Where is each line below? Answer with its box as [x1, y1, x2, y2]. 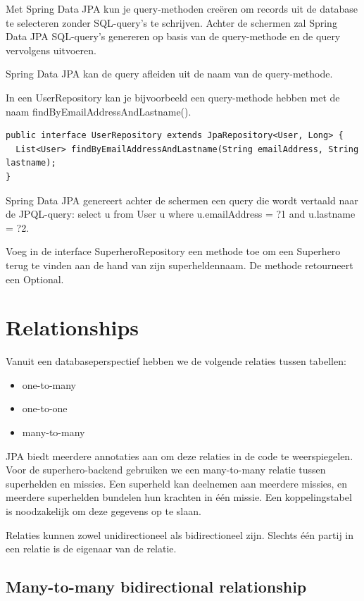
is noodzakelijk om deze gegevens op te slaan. [6, 503, 201, 518]
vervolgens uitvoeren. [6, 42, 96, 57]
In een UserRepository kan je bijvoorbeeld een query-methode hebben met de [6, 89, 340, 104]
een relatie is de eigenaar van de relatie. [6, 541, 177, 556]
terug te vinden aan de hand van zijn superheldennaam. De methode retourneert [6, 257, 353, 272]
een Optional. [6, 271, 64, 286]
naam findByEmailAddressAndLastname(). [6, 104, 192, 118]
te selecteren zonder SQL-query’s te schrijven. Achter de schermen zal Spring [6, 15, 337, 30]
